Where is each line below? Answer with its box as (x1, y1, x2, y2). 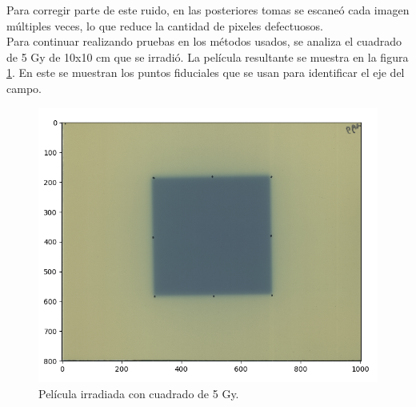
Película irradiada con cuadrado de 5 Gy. (38, 385, 239, 402)
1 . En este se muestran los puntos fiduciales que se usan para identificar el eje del (6, 64, 405, 81)
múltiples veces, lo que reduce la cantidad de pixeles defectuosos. (6, 17, 323, 34)
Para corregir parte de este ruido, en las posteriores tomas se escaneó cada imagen (6, 2, 410, 18)
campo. (6, 79, 42, 96)
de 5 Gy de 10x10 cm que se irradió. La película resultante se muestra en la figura (6, 48, 409, 65)
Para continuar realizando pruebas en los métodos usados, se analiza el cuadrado (6, 33, 402, 50)
